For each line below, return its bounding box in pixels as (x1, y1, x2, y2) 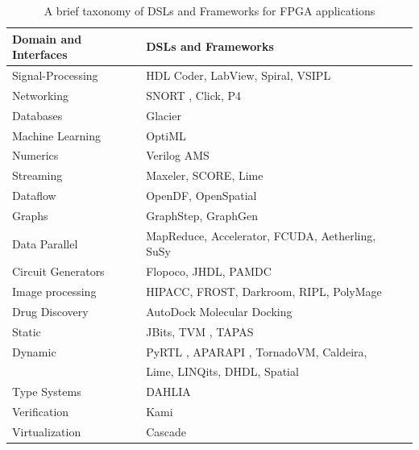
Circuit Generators (12, 263, 105, 280)
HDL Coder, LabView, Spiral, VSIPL (146, 67, 331, 84)
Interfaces (12, 46, 68, 63)
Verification (12, 403, 69, 420)
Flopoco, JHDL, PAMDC (146, 263, 272, 280)
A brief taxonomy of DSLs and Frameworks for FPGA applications (44, 2, 375, 19)
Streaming (12, 167, 63, 184)
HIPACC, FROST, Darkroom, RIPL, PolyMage (146, 283, 382, 300)
